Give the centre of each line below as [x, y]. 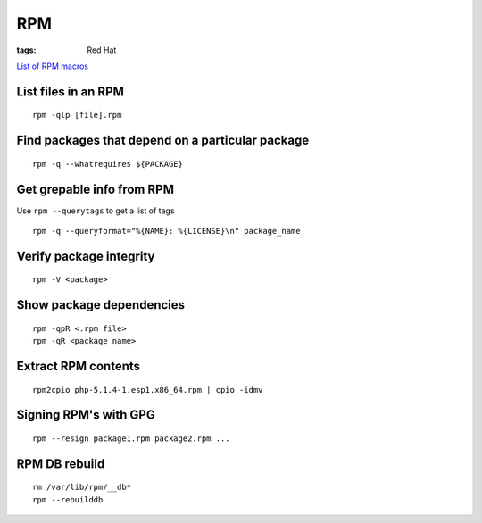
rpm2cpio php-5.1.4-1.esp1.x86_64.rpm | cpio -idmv [148, 390]
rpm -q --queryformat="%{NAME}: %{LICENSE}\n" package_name [166, 231]
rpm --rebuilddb [68, 499]
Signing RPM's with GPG [86, 415]
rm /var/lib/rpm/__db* [82, 487]
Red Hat [102, 50]
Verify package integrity [86, 256]
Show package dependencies [101, 305]
